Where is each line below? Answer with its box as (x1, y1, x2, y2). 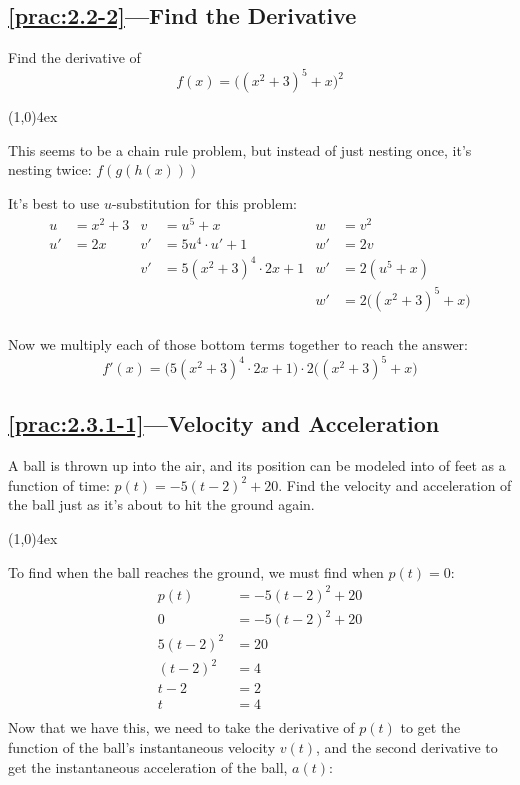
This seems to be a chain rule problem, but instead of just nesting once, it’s (8, 139, 472, 160)
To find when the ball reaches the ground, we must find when (8, 561, 384, 582)
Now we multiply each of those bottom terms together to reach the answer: (8, 333, 468, 354)
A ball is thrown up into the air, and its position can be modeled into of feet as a (8, 455, 506, 476)
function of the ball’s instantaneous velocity (8, 737, 276, 758)
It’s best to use (8, 193, 100, 214)
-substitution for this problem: (111, 193, 297, 214)
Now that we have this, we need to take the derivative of (8, 717, 355, 738)
